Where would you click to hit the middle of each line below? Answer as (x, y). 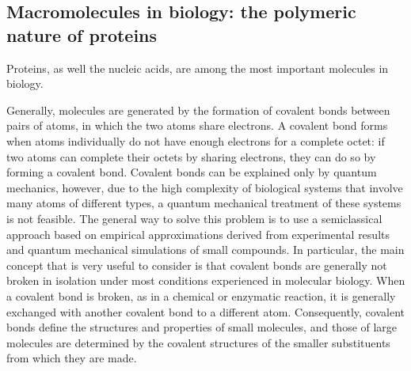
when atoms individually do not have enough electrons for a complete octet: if (196, 140)
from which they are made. (72, 358)
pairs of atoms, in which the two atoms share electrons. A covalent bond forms (197, 125)
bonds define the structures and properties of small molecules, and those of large (202, 327)
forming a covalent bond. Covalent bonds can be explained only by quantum (192, 172)
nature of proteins (82, 34)
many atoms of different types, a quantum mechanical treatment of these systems (204, 203)
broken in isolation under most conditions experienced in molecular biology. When (206, 280)
